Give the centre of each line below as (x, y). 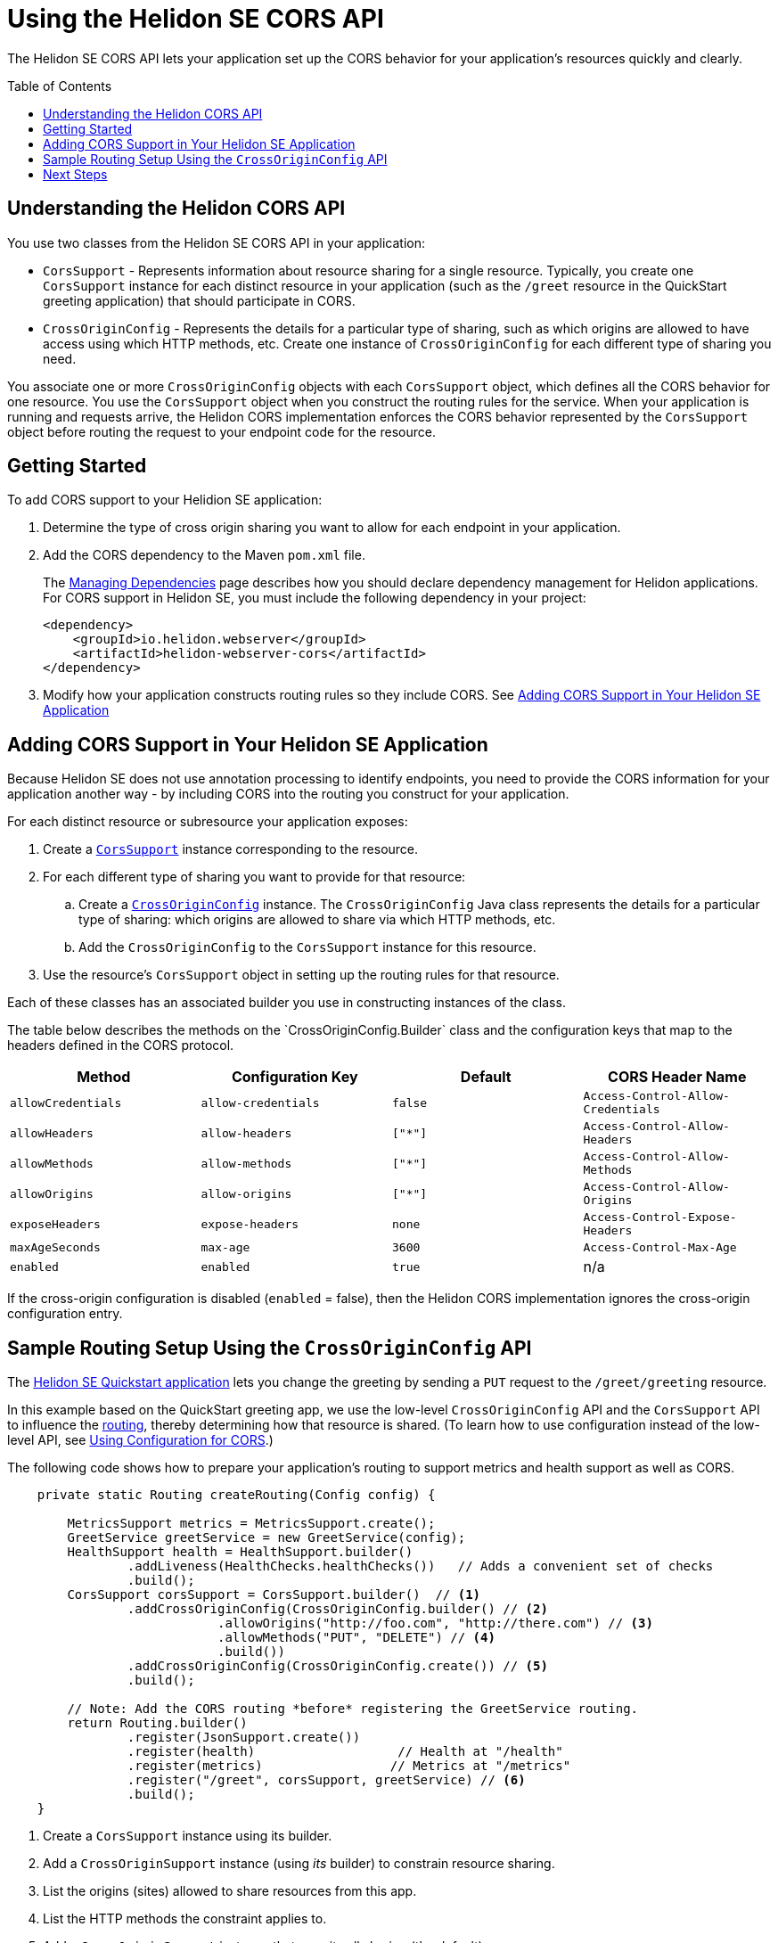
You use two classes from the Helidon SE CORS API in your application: (216, 242)
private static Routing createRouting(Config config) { (236, 1495)
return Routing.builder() (157, 1723)
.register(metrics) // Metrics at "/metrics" (349, 1766)
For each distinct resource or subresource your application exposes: (208, 822)
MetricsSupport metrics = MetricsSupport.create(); (251, 1524)
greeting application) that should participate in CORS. (199, 300)
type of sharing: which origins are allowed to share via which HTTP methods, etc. (317, 920)
